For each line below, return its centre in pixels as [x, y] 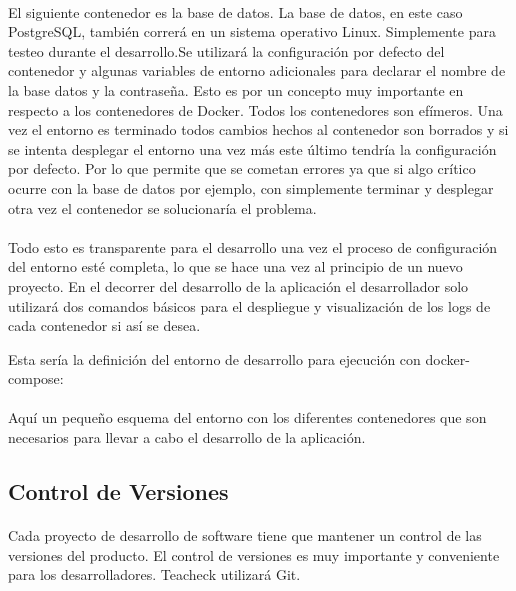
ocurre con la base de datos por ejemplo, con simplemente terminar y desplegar [251, 187]
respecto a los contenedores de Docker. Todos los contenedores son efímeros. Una [255, 109]
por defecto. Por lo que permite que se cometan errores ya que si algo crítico [242, 168]
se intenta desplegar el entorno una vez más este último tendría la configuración [252, 148]
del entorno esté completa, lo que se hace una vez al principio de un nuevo [235, 266]
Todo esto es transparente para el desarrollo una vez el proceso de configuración [253, 246]
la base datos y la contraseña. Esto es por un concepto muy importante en [236, 89]
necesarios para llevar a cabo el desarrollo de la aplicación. [187, 437]
